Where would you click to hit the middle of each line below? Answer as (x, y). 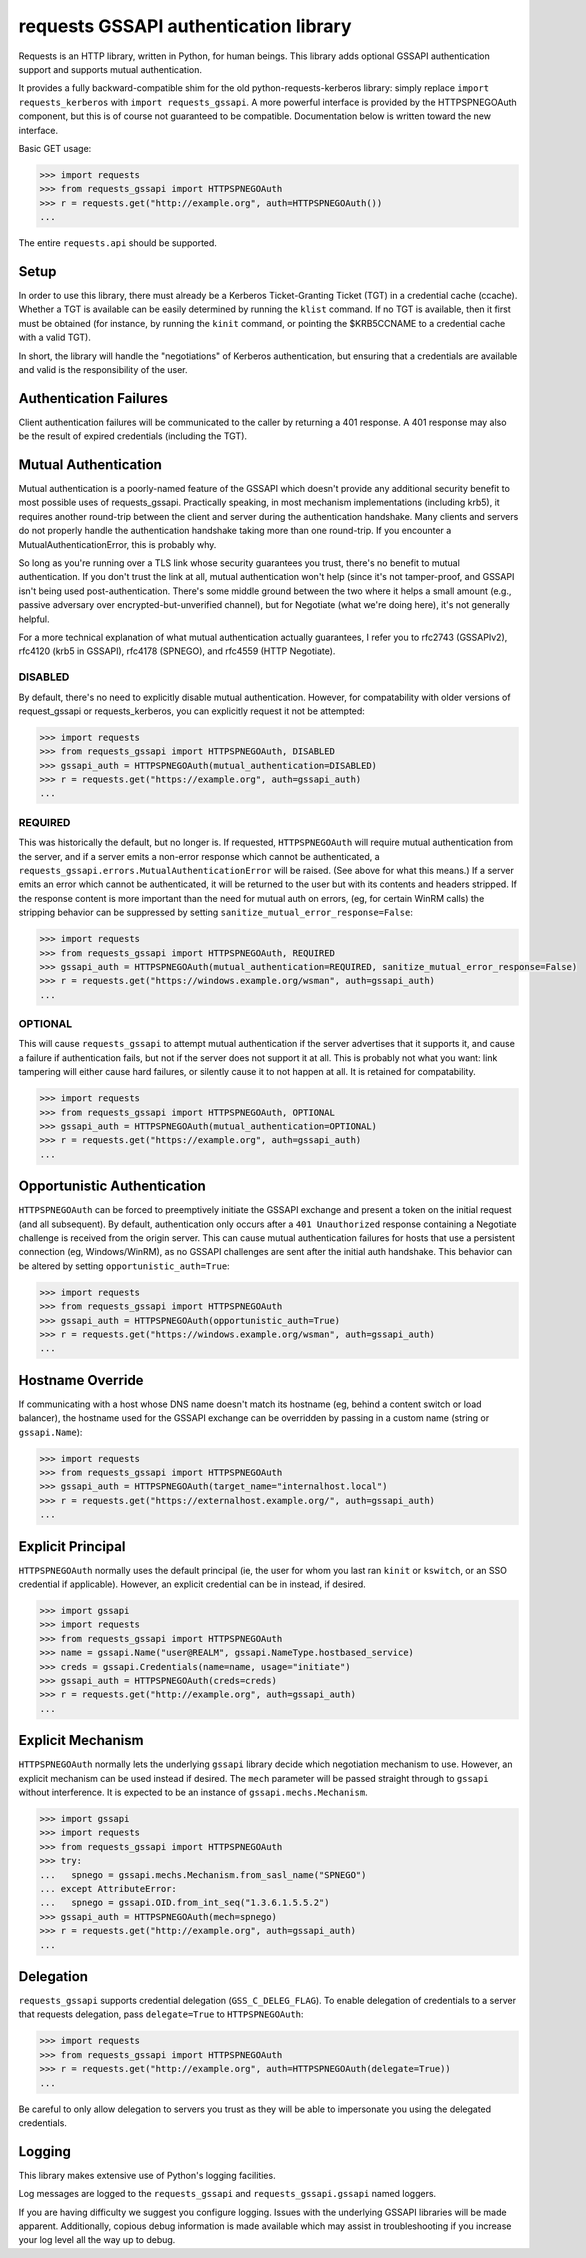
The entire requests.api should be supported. (117, 243)
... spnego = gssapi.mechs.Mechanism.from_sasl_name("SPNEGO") (203, 1874)
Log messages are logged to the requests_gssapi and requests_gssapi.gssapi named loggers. (227, 2194)
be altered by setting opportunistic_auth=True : (124, 1266)
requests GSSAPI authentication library (185, 26)
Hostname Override (81, 1380)
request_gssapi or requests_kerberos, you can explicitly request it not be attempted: (191, 711)
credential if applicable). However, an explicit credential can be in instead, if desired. (192, 1584)
